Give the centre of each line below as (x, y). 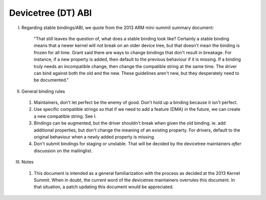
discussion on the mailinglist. (63, 151)
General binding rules (43, 91)
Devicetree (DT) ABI (50, 13)
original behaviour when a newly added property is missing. (94, 137)
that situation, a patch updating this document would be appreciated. (104, 187)
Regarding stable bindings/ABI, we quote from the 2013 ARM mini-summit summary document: (118, 28)
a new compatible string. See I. (65, 116)
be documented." (51, 80)
